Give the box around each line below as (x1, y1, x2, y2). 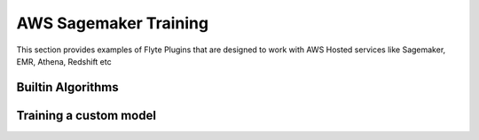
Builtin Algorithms (16, 80, 119, 95)
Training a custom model (16, 107, 157, 123)
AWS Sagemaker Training (16, 13, 208, 33)
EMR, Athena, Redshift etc (16, 56, 112, 66)
